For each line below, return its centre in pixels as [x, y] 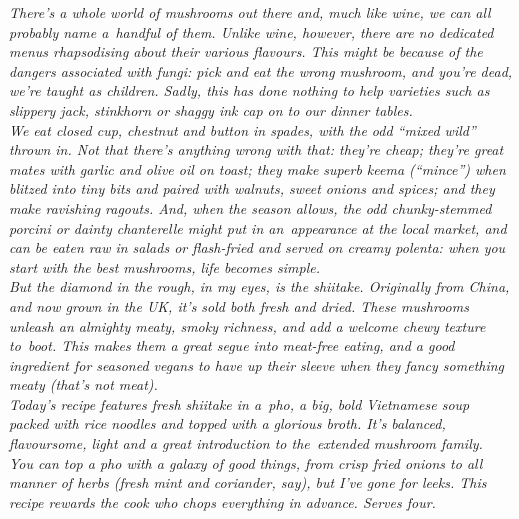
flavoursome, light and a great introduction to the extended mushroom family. [246, 443]
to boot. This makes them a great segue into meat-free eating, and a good [232, 345]
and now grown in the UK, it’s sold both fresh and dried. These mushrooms [239, 305]
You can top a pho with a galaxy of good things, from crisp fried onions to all [246, 462]
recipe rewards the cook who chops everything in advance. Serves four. [222, 501]
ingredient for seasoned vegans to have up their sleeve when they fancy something [257, 364]
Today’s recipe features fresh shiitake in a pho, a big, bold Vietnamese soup [239, 403]
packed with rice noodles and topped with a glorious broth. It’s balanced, [227, 423]
